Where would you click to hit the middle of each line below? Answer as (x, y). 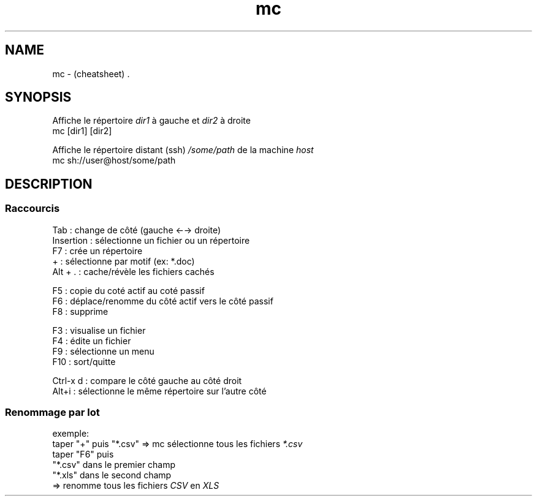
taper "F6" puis (83, 454)
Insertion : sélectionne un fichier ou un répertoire (151, 240)
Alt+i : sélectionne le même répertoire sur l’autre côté (159, 391)
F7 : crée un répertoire (97, 250)
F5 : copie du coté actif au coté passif (128, 290)
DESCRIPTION (49, 184)
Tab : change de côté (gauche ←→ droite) (137, 230)
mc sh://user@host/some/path (114, 160)
